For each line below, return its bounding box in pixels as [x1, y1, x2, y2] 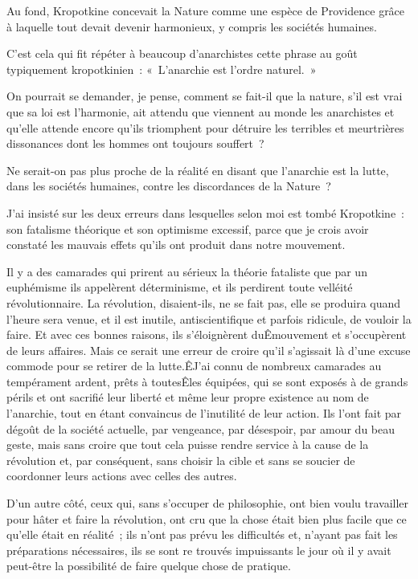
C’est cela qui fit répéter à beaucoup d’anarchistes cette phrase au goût [6, 45, 358, 62]
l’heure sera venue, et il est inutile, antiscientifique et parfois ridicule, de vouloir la [6, 310, 412, 327]
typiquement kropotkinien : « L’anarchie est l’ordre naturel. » [6, 60, 317, 77]
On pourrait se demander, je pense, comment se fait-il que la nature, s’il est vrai [6, 88, 403, 104]
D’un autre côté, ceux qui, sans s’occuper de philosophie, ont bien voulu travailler [6, 495, 409, 512]
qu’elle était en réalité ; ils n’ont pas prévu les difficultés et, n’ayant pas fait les [6, 526, 398, 543]
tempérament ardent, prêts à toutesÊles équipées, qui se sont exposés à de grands [6, 373, 408, 389]
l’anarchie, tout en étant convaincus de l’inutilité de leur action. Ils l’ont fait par [6, 405, 402, 422]
